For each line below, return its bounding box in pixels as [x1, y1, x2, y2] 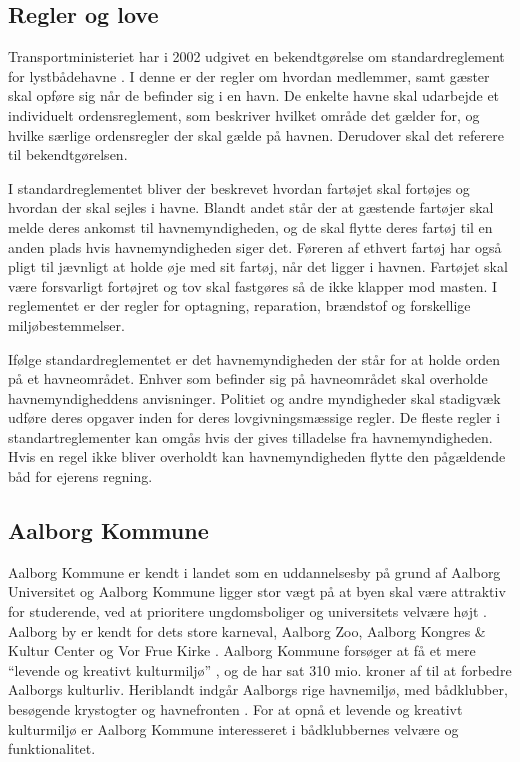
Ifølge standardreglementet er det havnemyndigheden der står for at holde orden [8, 348, 500, 369]
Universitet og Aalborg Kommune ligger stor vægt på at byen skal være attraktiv [8, 581, 506, 602]
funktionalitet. [8, 738, 96, 759]
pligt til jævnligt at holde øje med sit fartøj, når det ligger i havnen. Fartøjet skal [8, 256, 508, 277]
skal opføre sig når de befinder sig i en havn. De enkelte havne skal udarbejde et [8, 85, 500, 106]
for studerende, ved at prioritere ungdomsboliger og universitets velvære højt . [8, 601, 487, 622]
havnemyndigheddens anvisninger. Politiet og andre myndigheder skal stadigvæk [8, 387, 501, 408]
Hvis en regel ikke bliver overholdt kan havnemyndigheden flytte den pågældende [8, 446, 506, 467]
